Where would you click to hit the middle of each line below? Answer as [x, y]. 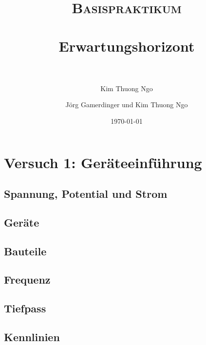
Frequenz [27, 279]
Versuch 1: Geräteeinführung [103, 163]
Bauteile [25, 251]
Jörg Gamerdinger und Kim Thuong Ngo [127, 105]
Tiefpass [25, 308]
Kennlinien [32, 336]
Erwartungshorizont [127, 46]
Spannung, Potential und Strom [86, 194]
